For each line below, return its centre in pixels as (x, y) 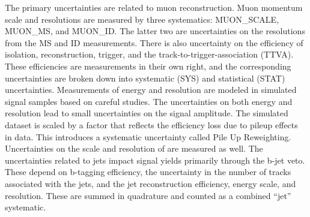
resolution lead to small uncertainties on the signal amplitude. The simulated (147, 113)
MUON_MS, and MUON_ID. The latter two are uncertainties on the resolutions (155, 31)
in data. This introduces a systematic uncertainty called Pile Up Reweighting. (148, 136)
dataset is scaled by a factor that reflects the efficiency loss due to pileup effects (151, 124)
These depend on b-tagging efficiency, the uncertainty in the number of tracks (148, 172)
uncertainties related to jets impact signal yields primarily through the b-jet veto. (155, 160)
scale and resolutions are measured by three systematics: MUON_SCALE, (142, 19)
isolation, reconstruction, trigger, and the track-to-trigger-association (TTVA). (149, 54)
